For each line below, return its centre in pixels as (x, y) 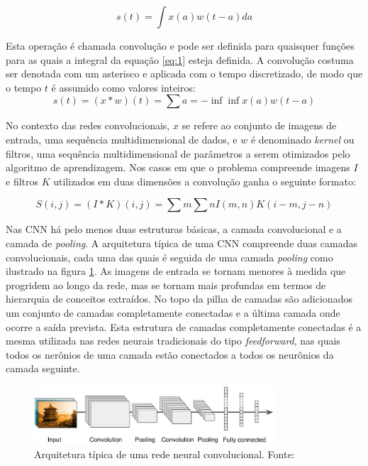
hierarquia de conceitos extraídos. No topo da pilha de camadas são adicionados (179, 299)
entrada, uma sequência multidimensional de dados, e (122, 139)
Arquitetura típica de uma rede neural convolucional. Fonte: (165, 454)
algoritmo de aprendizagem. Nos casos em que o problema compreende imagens (178, 167)
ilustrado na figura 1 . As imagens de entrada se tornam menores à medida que (176, 271)
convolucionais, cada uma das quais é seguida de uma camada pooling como (169, 257)
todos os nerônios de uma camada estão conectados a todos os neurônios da (170, 354)
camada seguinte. (43, 368)
